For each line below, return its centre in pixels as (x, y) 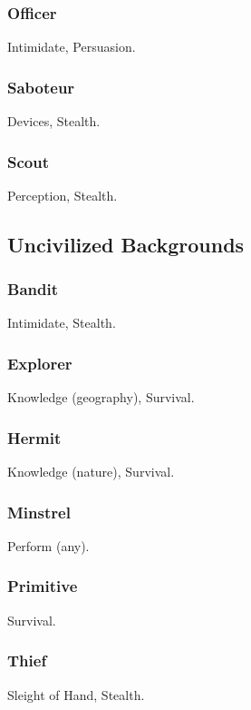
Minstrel (39, 512)
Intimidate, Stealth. (62, 323)
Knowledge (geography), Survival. (101, 397)
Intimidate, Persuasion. (72, 47)
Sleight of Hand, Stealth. (76, 694)
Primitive (43, 586)
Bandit (33, 289)
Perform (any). (48, 545)
